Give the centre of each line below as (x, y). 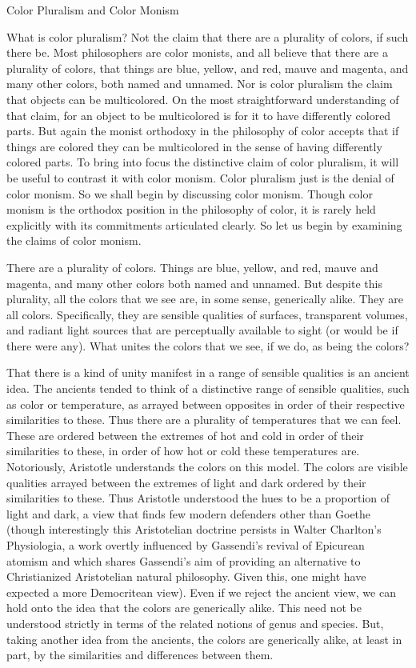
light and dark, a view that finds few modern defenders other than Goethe (189, 513)
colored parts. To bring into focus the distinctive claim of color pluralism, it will (203, 162)
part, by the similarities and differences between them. (140, 655)
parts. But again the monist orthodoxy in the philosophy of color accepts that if (203, 131)
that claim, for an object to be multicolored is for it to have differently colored (199, 115)
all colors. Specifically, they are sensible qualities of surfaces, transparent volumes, (207, 314)
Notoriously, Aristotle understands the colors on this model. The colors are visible (207, 467)
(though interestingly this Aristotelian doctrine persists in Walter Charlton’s (194, 529)
